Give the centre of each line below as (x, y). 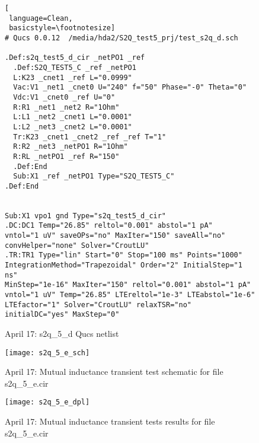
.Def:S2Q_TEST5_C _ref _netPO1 (75, 67)
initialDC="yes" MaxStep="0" (62, 315)
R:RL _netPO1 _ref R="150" (66, 156)
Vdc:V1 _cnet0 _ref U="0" (64, 97)
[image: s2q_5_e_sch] (47, 353)
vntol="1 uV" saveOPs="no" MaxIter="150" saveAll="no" (115, 236)
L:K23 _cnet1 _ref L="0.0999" (73, 77)
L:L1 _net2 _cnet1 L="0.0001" (73, 117)
